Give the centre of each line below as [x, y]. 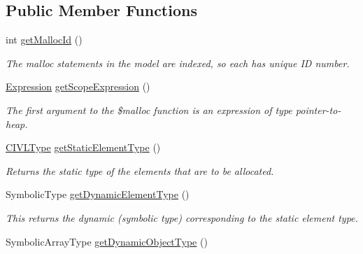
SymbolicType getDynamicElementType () [98, 194]
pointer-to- [318, 110]
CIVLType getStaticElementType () [83, 147]
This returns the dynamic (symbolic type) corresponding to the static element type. [182, 217]
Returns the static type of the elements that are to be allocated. [140, 170]
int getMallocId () [44, 40]
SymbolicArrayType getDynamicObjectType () [107, 241]
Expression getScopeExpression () [78, 86]
